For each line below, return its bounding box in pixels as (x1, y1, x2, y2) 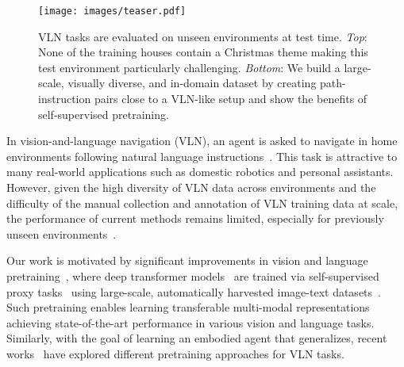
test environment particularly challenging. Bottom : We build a (38, 59, 341, 75)
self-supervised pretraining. (38, 105, 169, 122)
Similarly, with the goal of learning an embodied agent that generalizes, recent (6, 330, 387, 346)
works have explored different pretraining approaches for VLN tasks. (6, 345, 344, 361)
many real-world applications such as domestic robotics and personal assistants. (6, 163, 394, 180)
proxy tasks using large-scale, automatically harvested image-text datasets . (6, 283, 381, 300)
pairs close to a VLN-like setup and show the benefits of (94, 90, 367, 107)
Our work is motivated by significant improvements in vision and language (6, 252, 368, 269)
